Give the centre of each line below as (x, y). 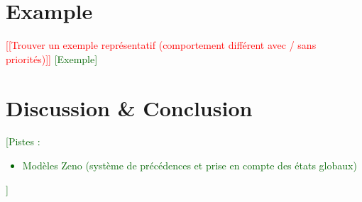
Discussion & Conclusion (129, 107)
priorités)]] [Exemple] (52, 58)
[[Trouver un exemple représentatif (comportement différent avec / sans (161, 45)
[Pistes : (23, 141)
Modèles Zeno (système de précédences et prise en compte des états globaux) (190, 165)
